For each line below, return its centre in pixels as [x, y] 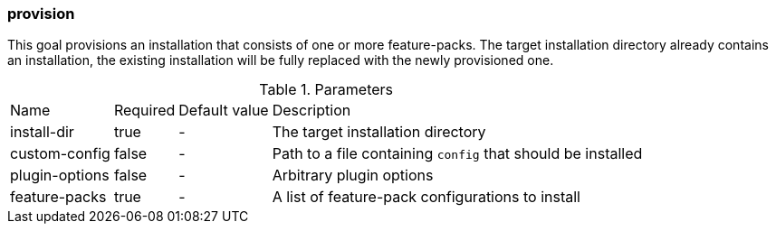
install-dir [42, 132]
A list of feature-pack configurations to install [426, 197]
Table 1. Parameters [326, 90]
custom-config [60, 154]
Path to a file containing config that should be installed [457, 154]
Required [144, 111]
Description [311, 111]
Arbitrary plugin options [353, 176]
